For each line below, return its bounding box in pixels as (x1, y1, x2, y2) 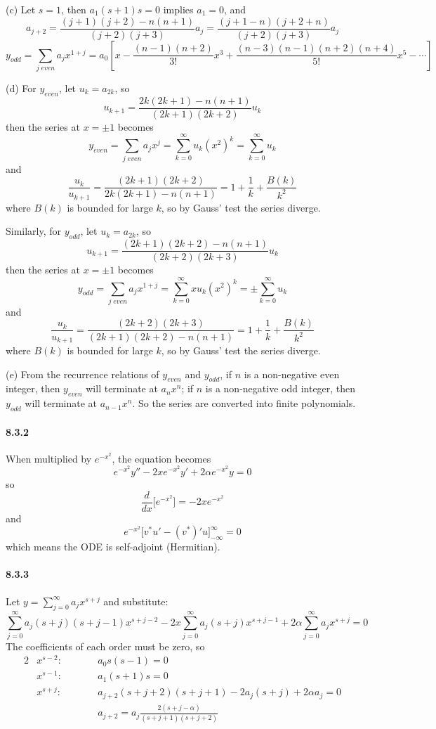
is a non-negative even (244, 366, 340, 381)
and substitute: (103, 593, 169, 608)
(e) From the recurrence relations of (6, 366, 159, 381)
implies (163, 2, 194, 16)
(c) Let (6, 2, 36, 16)
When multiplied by (6, 451, 92, 465)
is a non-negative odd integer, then (205, 381, 356, 396)
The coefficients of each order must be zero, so (6, 638, 205, 653)
